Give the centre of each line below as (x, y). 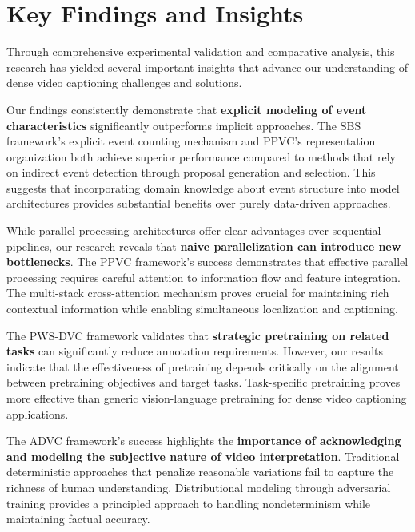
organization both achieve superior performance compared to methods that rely (201, 156)
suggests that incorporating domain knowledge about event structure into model (203, 187)
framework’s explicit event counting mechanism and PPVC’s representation (191, 141)
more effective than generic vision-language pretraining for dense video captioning (207, 398)
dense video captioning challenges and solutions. (124, 83)
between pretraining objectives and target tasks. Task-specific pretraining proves (204, 382)
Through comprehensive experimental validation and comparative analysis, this (201, 52)
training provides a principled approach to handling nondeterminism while (189, 503)
